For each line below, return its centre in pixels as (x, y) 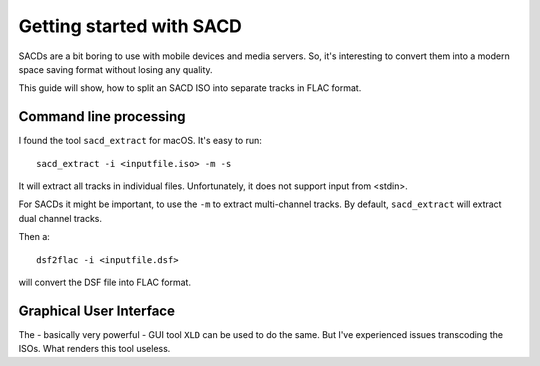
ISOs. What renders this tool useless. (94, 349)
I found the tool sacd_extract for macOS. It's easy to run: (140, 141)
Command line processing (102, 116)
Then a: (34, 237)
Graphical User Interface (96, 310)
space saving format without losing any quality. (116, 69)
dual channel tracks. (60, 218)
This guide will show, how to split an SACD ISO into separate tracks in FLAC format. (190, 88)
